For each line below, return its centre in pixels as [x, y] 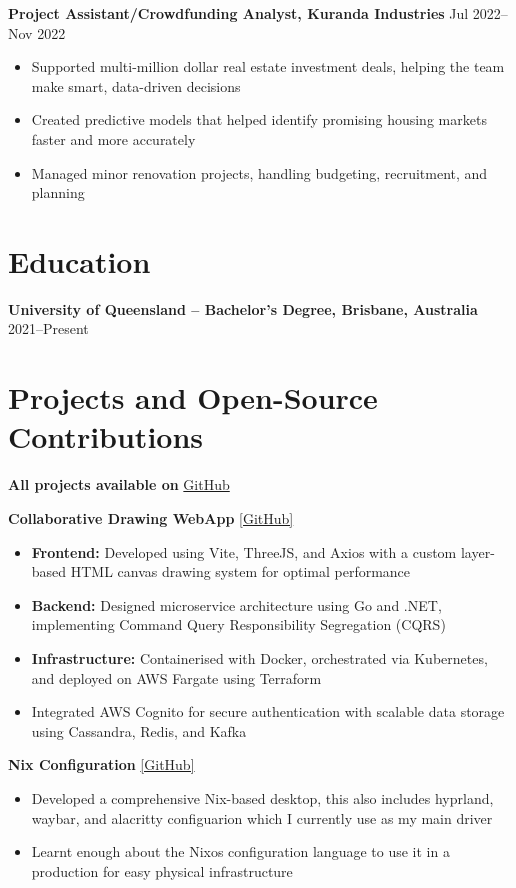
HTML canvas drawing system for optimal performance [240, 571]
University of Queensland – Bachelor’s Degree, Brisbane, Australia [243, 308]
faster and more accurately [113, 138]
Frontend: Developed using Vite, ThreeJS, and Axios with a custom [244, 551]
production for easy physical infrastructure [162, 870]
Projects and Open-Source [193, 397]
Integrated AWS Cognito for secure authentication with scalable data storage [268, 711]
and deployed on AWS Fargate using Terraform [176, 677]
